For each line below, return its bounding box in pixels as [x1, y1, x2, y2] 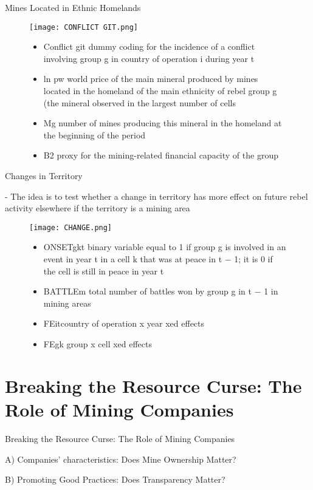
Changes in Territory [5, 169, 83, 182]
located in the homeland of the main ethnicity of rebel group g [43, 84, 277, 97]
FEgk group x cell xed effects [43, 338, 153, 350]
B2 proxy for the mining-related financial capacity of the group [43, 149, 278, 162]
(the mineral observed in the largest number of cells [43, 96, 236, 109]
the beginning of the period [43, 128, 146, 141]
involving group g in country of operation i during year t [43, 52, 255, 64]
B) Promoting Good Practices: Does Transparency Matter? [5, 473, 225, 486]
